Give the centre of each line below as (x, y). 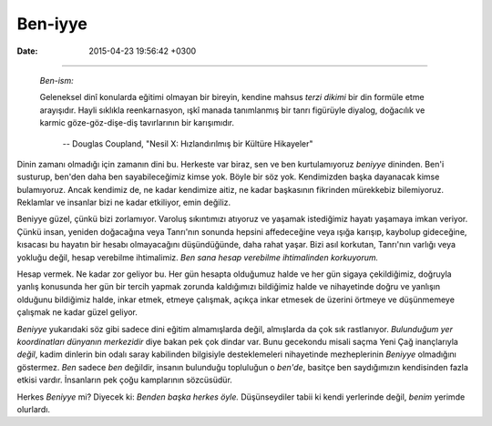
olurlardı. (33, 409)
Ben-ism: (57, 80)
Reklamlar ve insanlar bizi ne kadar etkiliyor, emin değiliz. (124, 203)
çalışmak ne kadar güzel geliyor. (77, 312)
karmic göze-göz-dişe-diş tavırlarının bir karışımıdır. (137, 123)
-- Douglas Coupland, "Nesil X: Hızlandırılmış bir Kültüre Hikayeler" (188, 143)
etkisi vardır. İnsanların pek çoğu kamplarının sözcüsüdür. (124, 380)
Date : (27, 51)
